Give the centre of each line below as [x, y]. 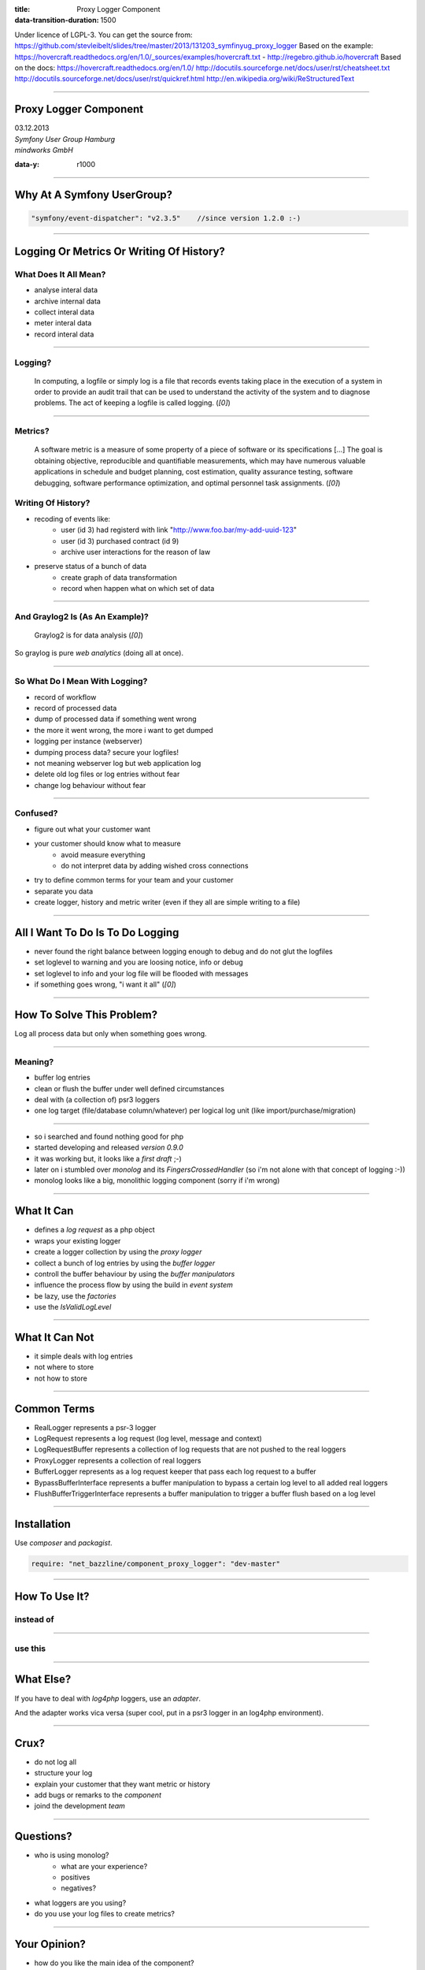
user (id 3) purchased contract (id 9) [120, 541]
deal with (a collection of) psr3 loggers [97, 1100]
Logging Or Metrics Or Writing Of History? [120, 251]
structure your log [63, 1773]
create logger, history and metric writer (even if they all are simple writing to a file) [167, 902]
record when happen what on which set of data [138, 589]
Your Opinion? [50, 1944]
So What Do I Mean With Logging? [81, 682]
